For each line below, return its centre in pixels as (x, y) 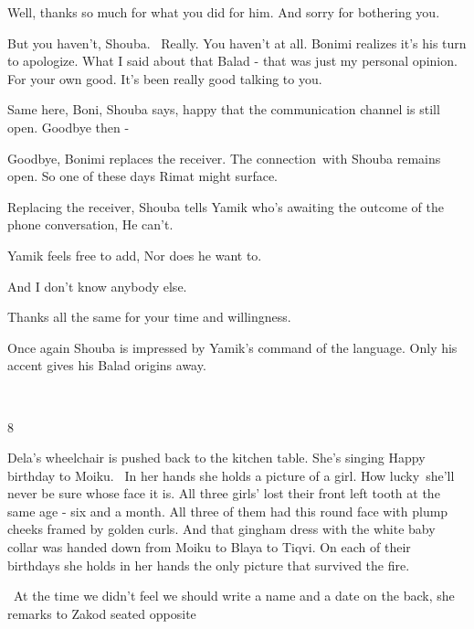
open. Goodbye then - (68, 127)
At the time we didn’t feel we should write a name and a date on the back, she (234, 596)
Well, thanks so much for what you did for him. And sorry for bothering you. (224, 12)
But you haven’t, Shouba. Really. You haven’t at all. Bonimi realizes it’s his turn (237, 43)
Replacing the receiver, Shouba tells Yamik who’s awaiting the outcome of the (226, 206)
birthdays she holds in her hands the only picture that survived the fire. (209, 565)
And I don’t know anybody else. (97, 286)
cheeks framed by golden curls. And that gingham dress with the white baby (221, 529)
